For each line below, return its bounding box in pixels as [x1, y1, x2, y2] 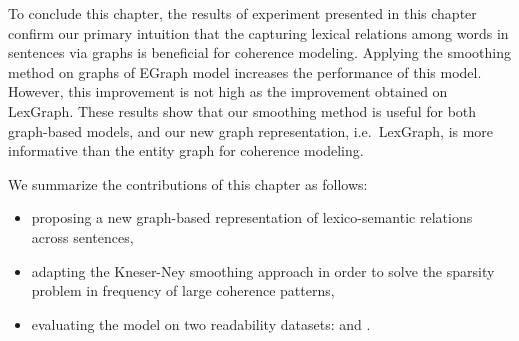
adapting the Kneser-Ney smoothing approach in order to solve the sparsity [31, 260, 495, 281]
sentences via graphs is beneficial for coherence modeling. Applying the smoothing [8, 42, 511, 63]
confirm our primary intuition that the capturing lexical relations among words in [8, 22, 509, 43]
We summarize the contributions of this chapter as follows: [8, 173, 368, 194]
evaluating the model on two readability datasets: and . [31, 313, 371, 334]
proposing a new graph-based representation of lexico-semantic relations [31, 207, 473, 228]
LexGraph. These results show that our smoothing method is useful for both [8, 100, 477, 121]
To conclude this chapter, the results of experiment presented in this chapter [8, 3, 477, 23]
